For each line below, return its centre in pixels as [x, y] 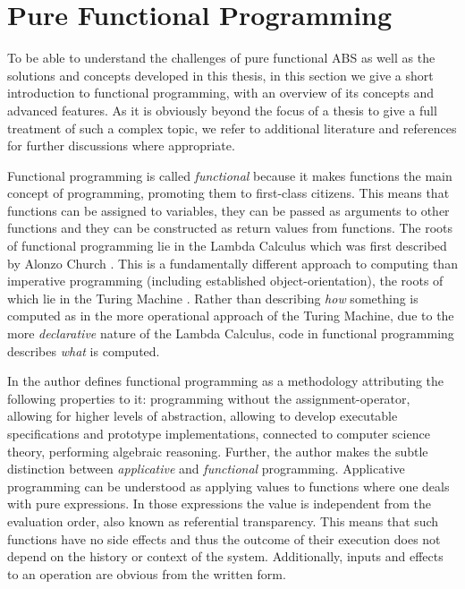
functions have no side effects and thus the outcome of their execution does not [224, 538]
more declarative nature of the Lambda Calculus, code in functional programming [231, 333]
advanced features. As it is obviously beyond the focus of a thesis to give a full [222, 110]
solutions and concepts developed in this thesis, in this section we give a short [220, 75]
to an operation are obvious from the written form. [147, 573]
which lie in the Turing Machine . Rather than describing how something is [213, 298]
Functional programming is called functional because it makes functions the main [230, 175]
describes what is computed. [84, 350]
